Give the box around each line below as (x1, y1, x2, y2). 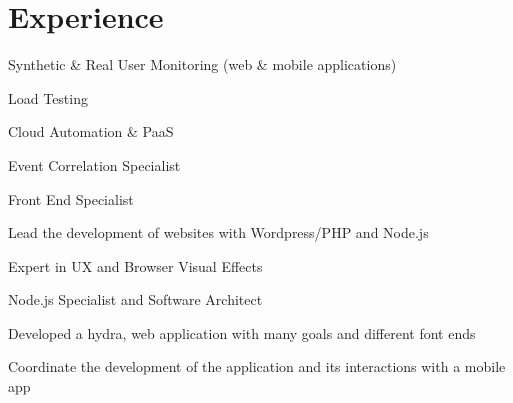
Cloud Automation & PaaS (8, 121, 174, 142)
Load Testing (8, 87, 88, 108)
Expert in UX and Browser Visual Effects (8, 255, 263, 276)
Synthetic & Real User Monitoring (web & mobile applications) (8, 54, 397, 75)
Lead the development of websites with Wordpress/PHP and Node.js (8, 222, 429, 243)
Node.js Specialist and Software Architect (8, 289, 263, 310)
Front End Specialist (8, 188, 134, 209)
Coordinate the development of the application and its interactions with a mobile (8, 356, 506, 377)
